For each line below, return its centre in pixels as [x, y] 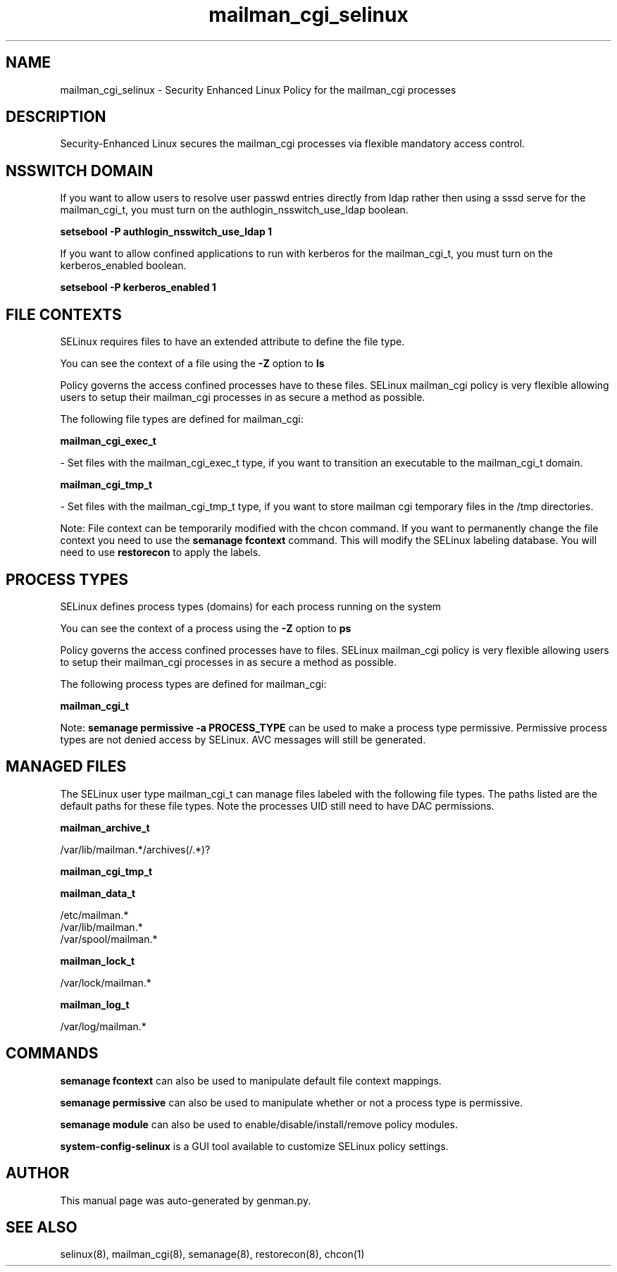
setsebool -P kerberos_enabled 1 [138, 288]
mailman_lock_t [98, 961]
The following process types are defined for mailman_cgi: [193, 684]
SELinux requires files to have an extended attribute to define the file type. [232, 342]
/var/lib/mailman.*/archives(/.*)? [135, 849]
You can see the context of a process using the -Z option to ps [206, 628]
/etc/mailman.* [94, 915]
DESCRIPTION [56, 117]
